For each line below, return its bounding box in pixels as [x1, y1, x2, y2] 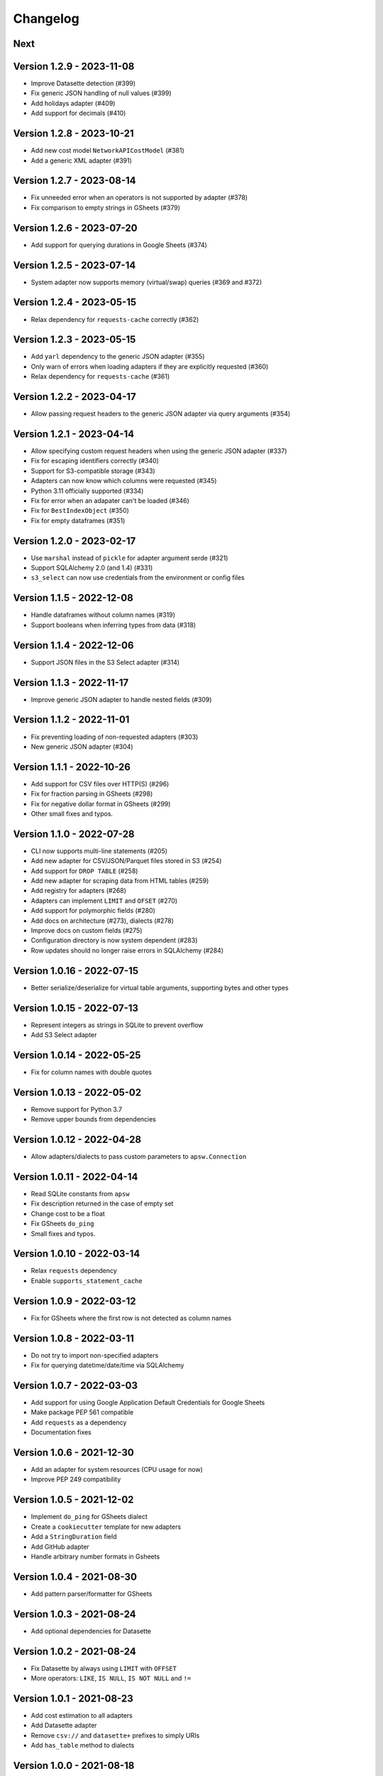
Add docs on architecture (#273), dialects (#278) [30, 916, 174, 925]
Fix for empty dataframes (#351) [30, 516, 126, 525]
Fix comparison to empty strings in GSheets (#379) [30, 203, 181, 212]
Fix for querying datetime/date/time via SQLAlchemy [30, 1361, 184, 1370]
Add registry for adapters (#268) [30, 887, 127, 895]
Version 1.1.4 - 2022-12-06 [13, 639, 134, 651]
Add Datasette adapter [30, 1721, 97, 1730]
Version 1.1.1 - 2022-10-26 [13, 761, 131, 773]
